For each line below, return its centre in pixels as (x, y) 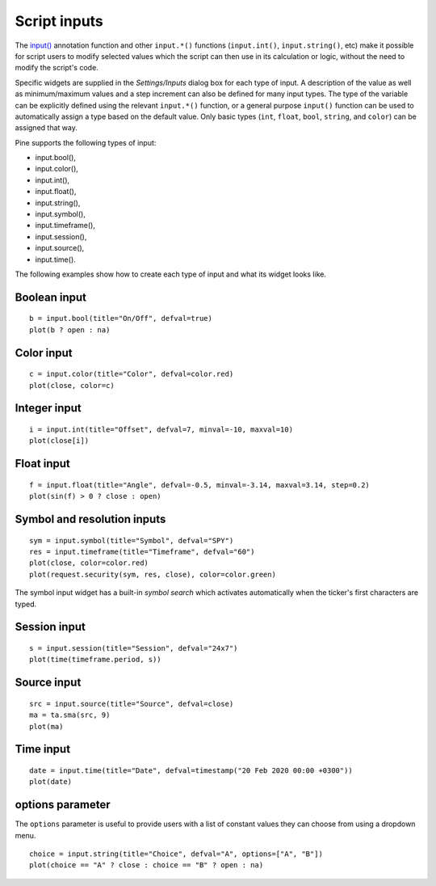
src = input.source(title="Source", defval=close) (132, 704)
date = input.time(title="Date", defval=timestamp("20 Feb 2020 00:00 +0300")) (191, 770)
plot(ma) (46, 726)
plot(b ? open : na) (70, 330)
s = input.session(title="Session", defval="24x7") (134, 648)
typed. (26, 604)
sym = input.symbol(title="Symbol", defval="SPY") (132, 540)
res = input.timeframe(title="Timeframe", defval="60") (142, 551)
